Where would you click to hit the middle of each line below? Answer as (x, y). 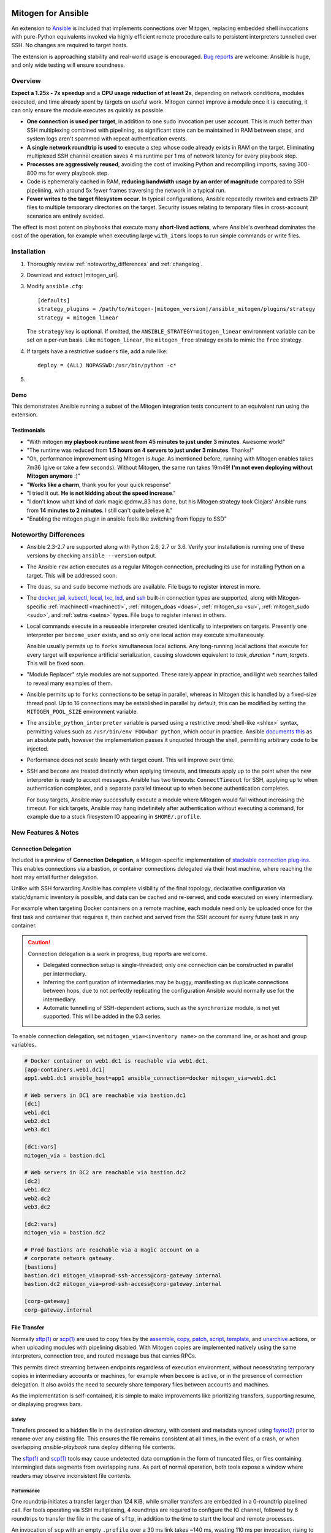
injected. (38, 749)
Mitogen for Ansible (50, 13)
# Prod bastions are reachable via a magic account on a (112, 1250)
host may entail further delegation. (55, 877)
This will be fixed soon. (56, 663)
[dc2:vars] (40, 1224)
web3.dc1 (37, 1130)
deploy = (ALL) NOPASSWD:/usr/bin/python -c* (107, 365)
